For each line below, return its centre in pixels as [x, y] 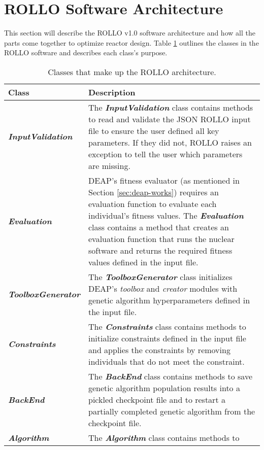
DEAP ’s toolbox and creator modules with [163, 288]
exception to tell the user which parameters [165, 154]
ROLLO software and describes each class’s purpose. [86, 53]
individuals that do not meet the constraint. [166, 361]
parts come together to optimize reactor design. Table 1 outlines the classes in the [131, 42]
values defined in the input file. [143, 262]
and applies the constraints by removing [159, 350]
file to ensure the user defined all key [154, 130]
